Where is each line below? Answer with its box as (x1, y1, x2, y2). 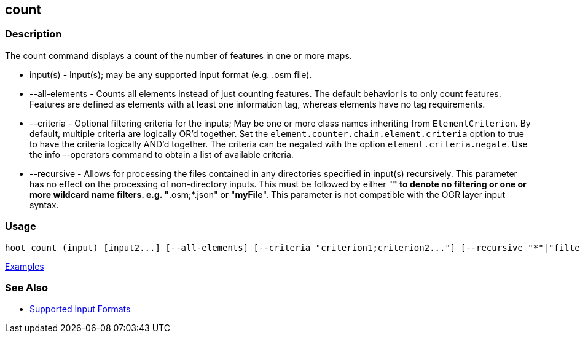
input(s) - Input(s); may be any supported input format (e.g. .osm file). (29, 69, 312, 80)
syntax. (29, 199, 59, 210)
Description (5, 28, 62, 41)
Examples (5, 261, 44, 272)
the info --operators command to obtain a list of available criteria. (29, 149, 294, 160)
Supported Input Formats (29, 304, 131, 315)
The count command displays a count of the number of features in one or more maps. (5, 50, 352, 61)
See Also (5, 281, 48, 294)
